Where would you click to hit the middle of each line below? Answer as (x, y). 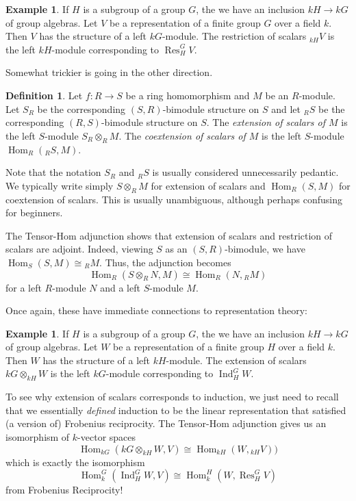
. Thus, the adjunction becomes (165, 262)
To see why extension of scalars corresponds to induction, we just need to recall (172, 397)
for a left (24, 287)
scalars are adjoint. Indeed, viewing (79, 249)
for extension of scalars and (208, 185)
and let (286, 108)
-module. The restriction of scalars (234, 36)
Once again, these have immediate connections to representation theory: (156, 310)
